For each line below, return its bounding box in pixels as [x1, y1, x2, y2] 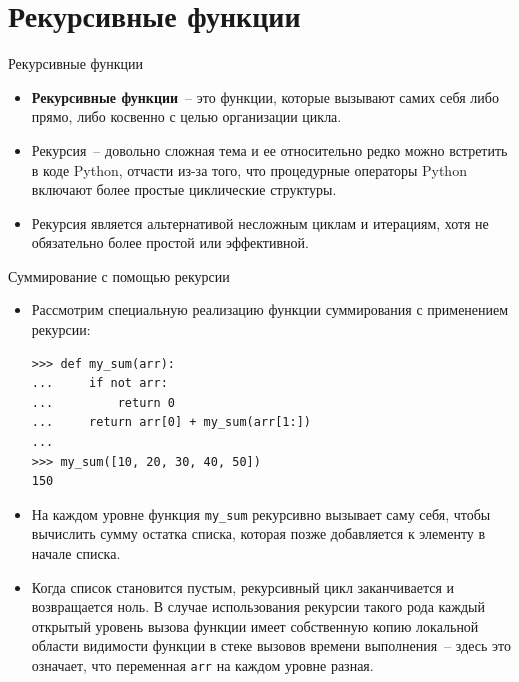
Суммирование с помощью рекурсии [8, 265, 230, 286]
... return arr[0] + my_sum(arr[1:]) [31, 415, 311, 430]
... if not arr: [31, 376, 168, 391]
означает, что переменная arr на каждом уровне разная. [31, 655, 374, 676]
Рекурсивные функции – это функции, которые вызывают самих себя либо [31, 86, 499, 107]
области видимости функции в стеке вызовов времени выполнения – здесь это [31, 635, 512, 656]
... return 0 [31, 395, 175, 410]
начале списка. [31, 543, 121, 564]
